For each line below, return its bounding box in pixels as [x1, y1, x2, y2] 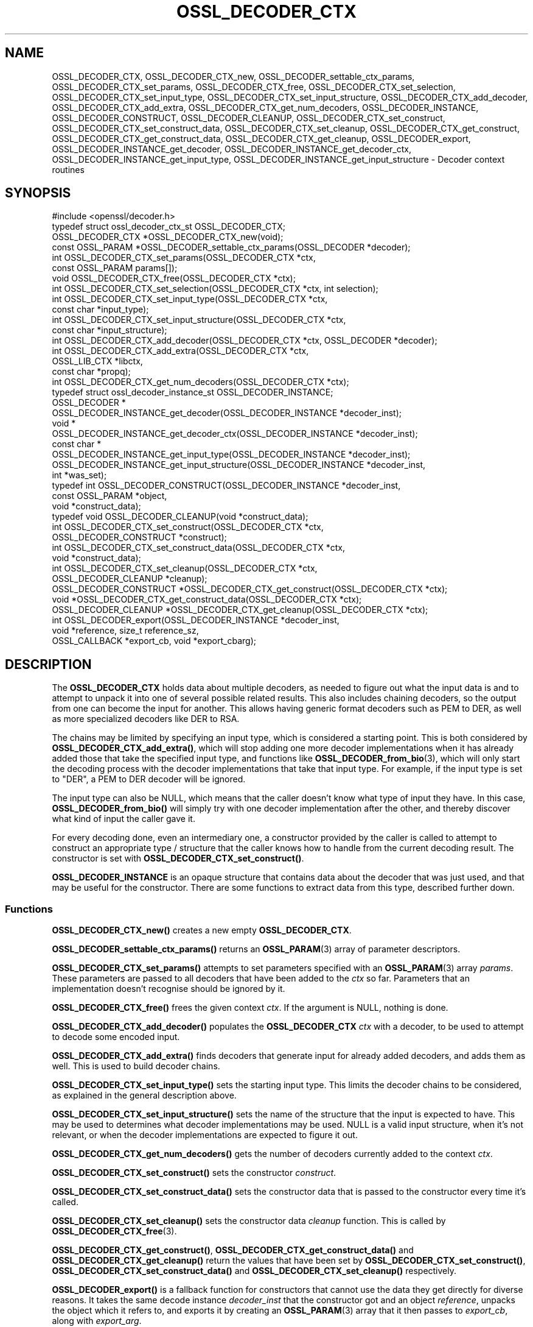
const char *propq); [52, 366, 131, 377]
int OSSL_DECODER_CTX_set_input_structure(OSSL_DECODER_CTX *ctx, [52, 314, 346, 325]
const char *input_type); [52, 304, 149, 315]
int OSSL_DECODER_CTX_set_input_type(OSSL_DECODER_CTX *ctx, [52, 294, 328, 305]
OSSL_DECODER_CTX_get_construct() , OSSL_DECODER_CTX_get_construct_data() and [52, 1245, 414, 1256]
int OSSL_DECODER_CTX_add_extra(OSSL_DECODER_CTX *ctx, [52, 345, 309, 356]
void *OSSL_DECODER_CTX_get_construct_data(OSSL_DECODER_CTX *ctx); [52, 594, 362, 605]
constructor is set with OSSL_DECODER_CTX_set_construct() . [52, 853, 304, 864]
